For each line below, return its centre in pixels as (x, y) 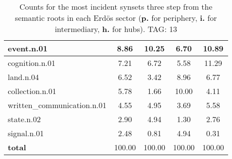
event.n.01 (28, 48)
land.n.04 (24, 77)
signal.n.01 (26, 133)
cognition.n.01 (32, 63)
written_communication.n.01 (57, 105)
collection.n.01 (32, 91)
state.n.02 (24, 119)
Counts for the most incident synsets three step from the (116, 7)
